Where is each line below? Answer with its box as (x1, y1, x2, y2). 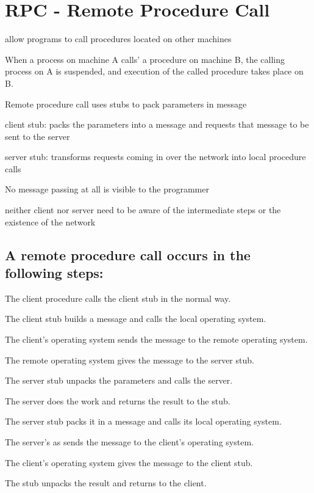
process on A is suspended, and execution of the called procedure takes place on (5, 65, 304, 78)
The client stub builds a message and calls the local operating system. (5, 312, 266, 325)
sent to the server (5, 130, 70, 142)
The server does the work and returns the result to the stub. (5, 394, 230, 407)
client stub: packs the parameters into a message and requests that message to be (5, 118, 309, 131)
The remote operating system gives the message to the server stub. (5, 353, 254, 366)
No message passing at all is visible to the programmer (5, 183, 209, 195)
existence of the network (5, 215, 96, 228)
